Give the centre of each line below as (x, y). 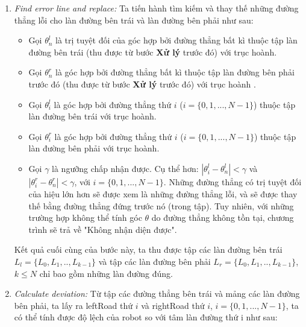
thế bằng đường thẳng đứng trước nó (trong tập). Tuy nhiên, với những (161, 205)
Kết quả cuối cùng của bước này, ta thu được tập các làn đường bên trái (148, 249)
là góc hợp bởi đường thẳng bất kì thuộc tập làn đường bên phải (175, 72)
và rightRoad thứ (173, 305)
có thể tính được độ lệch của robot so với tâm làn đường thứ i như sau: (146, 317)
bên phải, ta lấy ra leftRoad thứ (73, 305)
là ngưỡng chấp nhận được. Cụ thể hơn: (125, 168)
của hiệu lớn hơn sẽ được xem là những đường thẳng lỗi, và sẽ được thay (163, 193)
